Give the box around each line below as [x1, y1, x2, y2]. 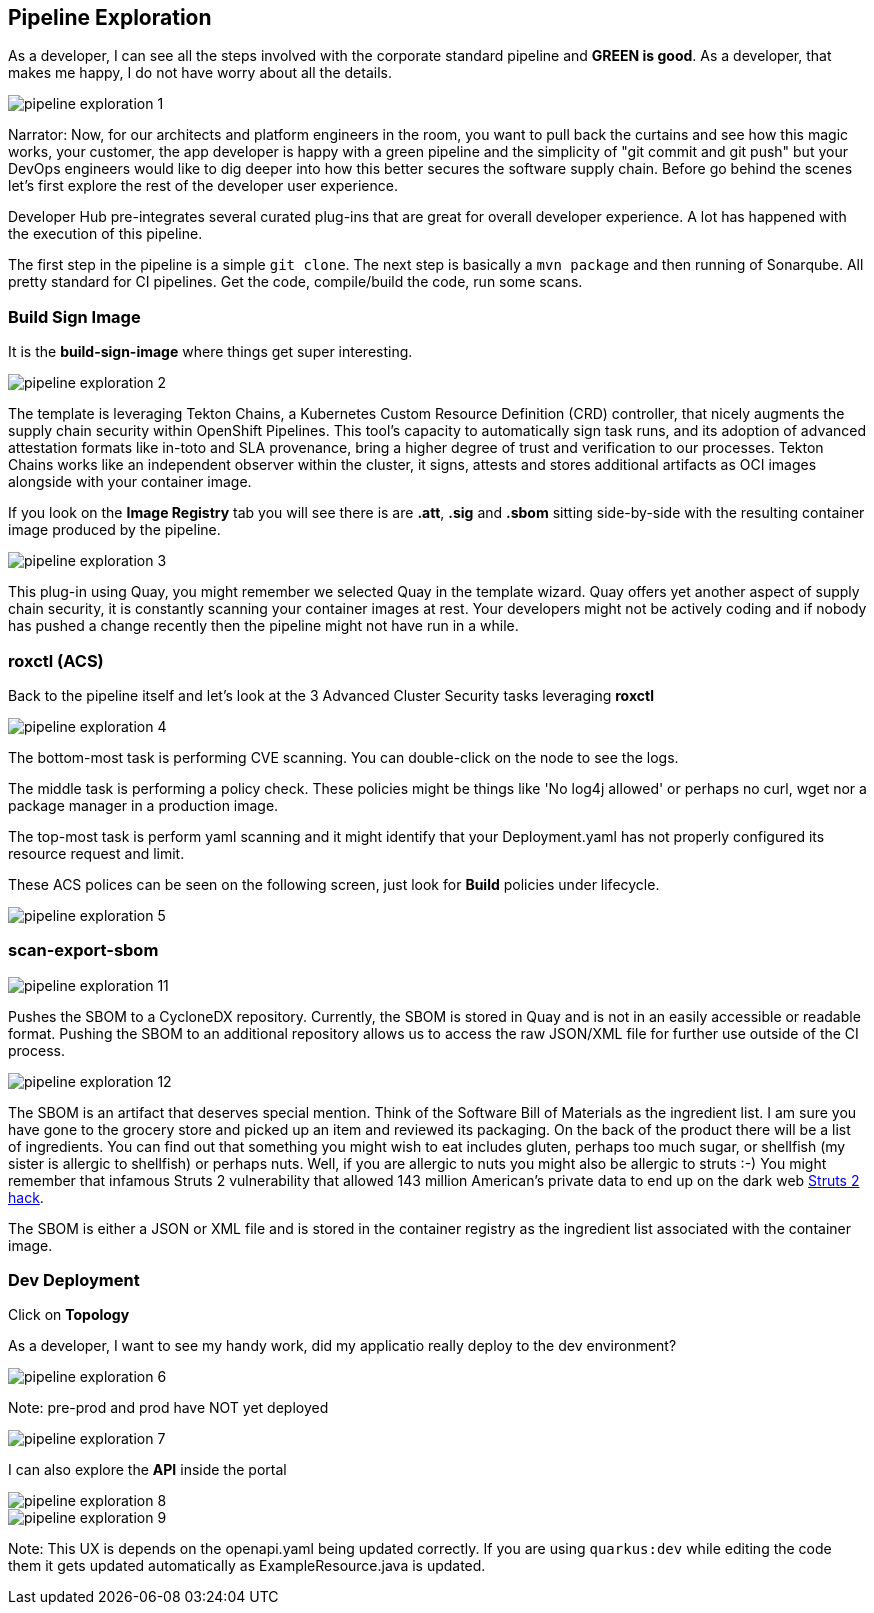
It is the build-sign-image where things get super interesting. [8, 343, 413, 361]
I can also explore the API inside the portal [8, 1461, 287, 1479]
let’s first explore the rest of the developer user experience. [8, 177, 398, 195]
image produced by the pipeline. [8, 521, 221, 539]
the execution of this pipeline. [8, 225, 203, 243]
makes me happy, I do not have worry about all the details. [8, 64, 392, 82]
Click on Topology [8, 1306, 130, 1324]
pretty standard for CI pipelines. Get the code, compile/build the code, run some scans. [8, 273, 583, 291]
